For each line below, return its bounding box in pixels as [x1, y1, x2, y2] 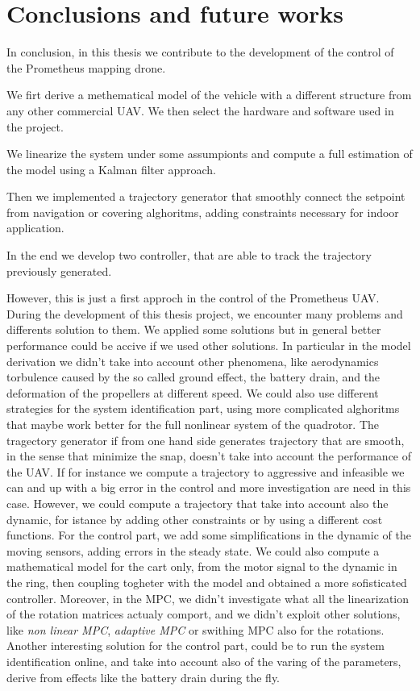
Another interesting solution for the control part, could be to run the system [6, 637, 385, 654]
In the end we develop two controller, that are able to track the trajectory [6, 247, 372, 264]
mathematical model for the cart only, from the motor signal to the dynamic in [6, 558, 397, 575]
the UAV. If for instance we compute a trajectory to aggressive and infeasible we [6, 463, 405, 480]
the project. [6, 118, 64, 135]
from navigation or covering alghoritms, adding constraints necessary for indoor [6, 203, 399, 220]
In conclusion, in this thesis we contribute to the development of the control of [6, 44, 394, 60]
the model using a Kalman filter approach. [6, 160, 216, 177]
